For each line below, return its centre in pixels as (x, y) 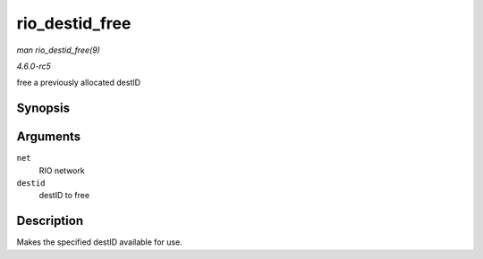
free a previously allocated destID (79, 83)
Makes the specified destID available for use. (99, 242)
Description (50, 221)
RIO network (62, 171)
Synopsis (43, 109)
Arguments (49, 137)
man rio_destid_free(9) (58, 50)
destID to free (64, 196)
